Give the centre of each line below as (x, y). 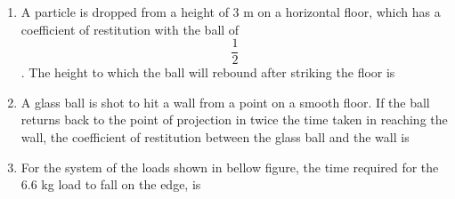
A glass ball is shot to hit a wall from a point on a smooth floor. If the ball (225, 102)
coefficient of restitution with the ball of (130, 29)
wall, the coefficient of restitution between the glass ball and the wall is (215, 137)
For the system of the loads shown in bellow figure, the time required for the (230, 167)
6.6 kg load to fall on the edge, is (111, 184)
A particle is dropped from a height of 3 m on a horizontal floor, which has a (231, 12)
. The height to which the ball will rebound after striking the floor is (208, 72)
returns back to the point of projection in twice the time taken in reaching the (234, 119)
